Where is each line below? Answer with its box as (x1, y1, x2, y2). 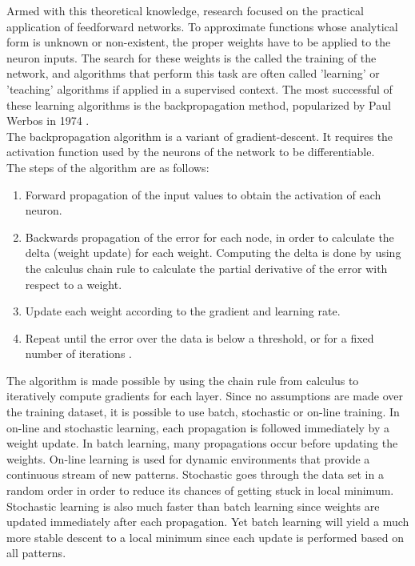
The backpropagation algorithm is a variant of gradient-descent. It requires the (6, 127, 393, 144)
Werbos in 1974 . (6, 112, 90, 129)
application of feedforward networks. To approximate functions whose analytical (6, 18, 398, 34)
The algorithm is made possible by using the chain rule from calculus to (6, 371, 359, 388)
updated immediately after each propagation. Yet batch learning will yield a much (6, 513, 409, 530)
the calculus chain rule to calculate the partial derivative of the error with (25, 259, 388, 276)
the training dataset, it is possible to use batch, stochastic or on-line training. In (6, 403, 400, 420)
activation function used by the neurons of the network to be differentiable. (6, 143, 375, 160)
